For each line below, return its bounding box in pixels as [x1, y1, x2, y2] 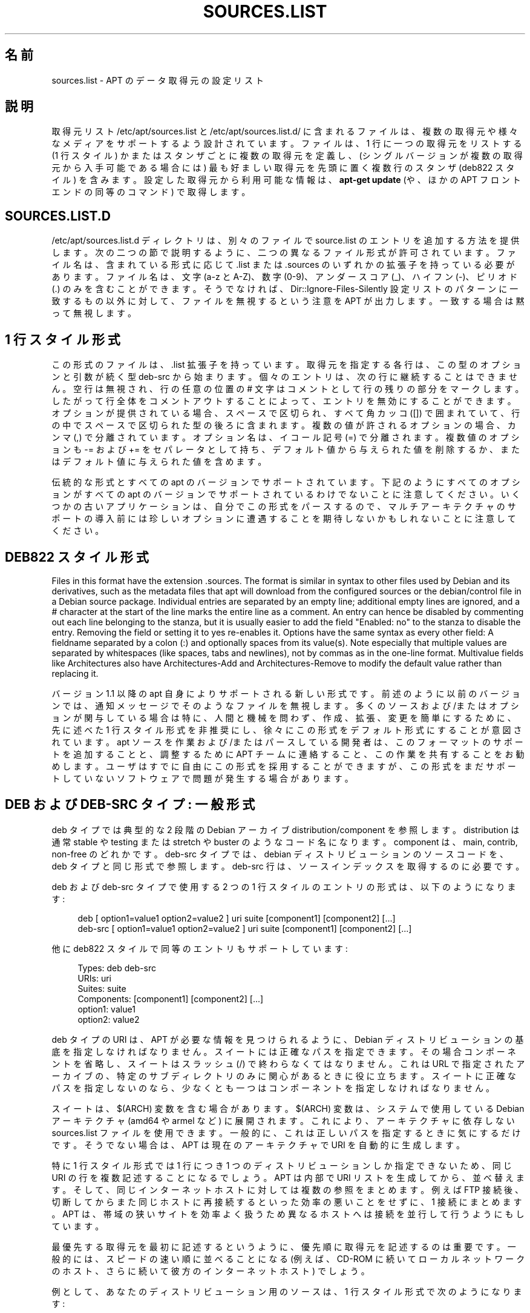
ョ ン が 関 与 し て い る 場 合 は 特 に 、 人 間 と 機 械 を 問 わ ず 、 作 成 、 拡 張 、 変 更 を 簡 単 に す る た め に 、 [51, 712, 516, 723]
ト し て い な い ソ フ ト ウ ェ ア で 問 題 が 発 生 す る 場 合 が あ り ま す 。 [51, 773, 353, 783]
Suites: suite [77, 983, 126, 994]
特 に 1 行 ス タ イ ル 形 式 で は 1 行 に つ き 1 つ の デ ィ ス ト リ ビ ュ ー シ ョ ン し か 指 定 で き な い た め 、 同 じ [51, 1160, 512, 1171]
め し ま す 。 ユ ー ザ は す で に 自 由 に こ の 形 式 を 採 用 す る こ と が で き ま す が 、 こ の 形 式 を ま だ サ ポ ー [51, 760, 516, 771]
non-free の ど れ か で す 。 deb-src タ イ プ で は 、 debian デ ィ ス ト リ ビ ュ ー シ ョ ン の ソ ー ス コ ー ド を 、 [51, 848, 509, 859]
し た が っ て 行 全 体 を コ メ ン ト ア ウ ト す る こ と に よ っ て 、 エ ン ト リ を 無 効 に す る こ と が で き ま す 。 [51, 396, 516, 407]
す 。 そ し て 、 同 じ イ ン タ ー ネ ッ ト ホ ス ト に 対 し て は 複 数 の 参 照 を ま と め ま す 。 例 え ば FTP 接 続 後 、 [51, 1184, 524, 1195]
